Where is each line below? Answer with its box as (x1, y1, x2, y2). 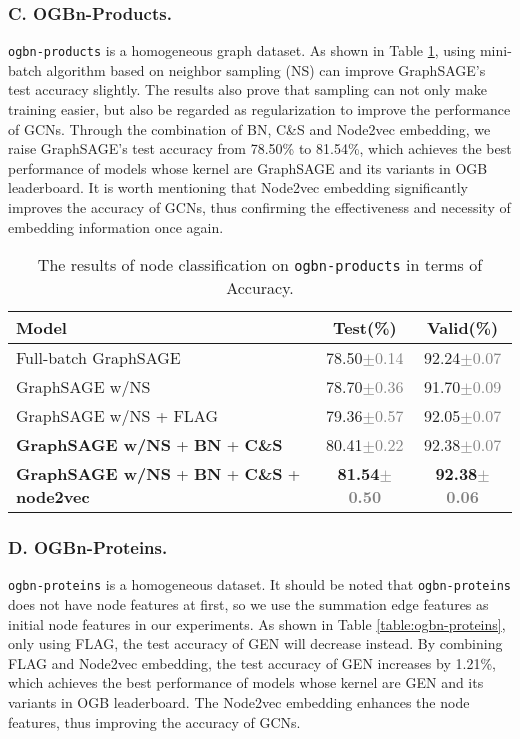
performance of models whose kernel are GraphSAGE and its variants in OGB (8, 157, 488, 178)
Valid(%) (426, 316, 499, 340)
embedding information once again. (8, 216, 224, 237)
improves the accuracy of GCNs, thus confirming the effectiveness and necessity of (8, 197, 511, 218)
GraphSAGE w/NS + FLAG (16, 404, 218, 428)
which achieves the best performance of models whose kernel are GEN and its (8, 672, 484, 693)
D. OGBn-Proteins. (8, 535, 168, 560)
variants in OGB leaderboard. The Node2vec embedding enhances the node (8, 692, 470, 713)
